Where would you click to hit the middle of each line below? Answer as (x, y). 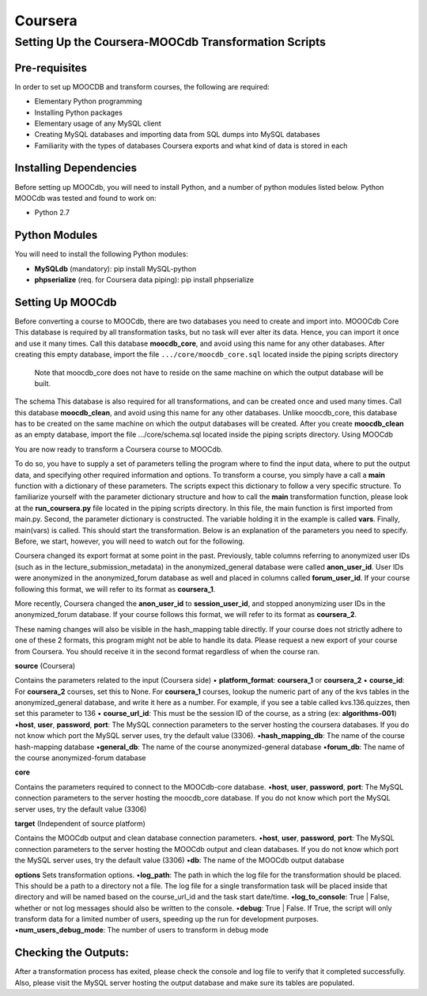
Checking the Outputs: (72, 953)
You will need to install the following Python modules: (102, 254)
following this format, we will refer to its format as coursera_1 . (115, 589)
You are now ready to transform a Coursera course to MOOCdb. (119, 449)
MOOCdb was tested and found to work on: (86, 198)
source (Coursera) (45, 665)
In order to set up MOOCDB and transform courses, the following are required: (142, 86)
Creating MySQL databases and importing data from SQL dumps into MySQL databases (177, 134)
